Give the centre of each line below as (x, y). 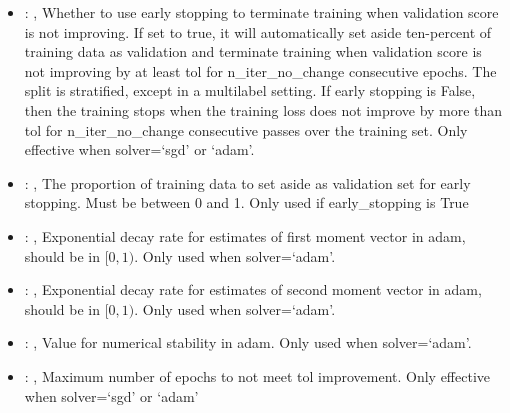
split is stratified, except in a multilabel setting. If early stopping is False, (250, 90)
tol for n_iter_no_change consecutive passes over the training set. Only (246, 129)
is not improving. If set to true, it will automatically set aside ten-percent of (258, 31)
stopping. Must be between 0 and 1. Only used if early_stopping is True (246, 202)
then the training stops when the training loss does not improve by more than (263, 109)
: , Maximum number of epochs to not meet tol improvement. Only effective (257, 375)
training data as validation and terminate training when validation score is (253, 51)
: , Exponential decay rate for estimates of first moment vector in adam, (245, 235)
